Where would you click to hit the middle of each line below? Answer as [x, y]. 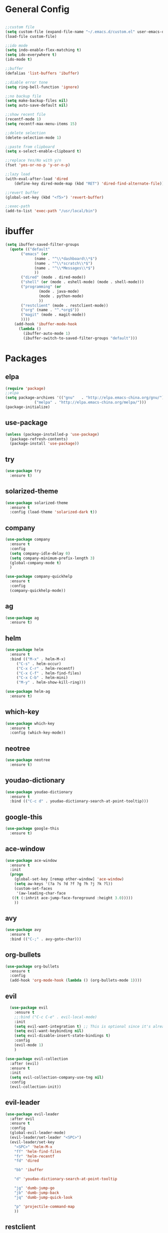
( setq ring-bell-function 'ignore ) [42, 87]
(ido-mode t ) [19, 60]
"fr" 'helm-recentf [34, 1156]
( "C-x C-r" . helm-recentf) [45, 668]
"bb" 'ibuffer [29, 1170]
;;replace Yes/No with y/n [33, 160]
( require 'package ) [25, 388]
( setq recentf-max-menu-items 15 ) [41, 124]
